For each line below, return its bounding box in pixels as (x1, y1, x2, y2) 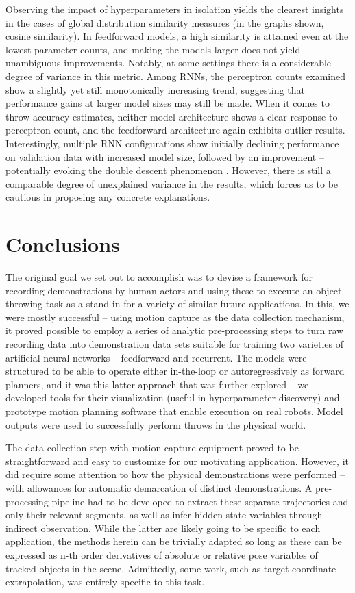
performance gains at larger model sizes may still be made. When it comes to (5, 96, 330, 110)
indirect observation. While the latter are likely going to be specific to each (5, 520, 321, 535)
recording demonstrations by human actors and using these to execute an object (5, 283, 342, 297)
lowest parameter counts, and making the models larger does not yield (5, 42, 301, 56)
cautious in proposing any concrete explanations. (5, 190, 210, 204)
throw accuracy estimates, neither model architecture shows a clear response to (5, 109, 338, 123)
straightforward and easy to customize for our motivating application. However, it (5, 453, 349, 468)
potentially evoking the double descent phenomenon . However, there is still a (5, 163, 331, 177)
